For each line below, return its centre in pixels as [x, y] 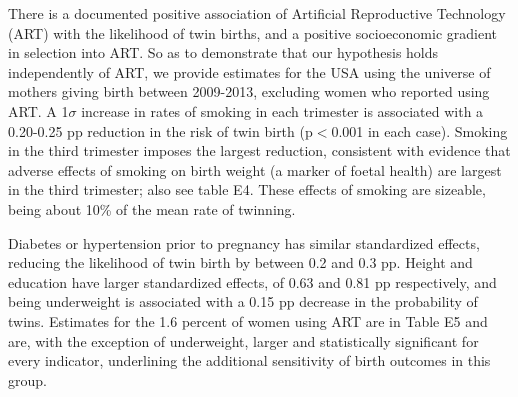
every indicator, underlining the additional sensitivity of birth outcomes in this [249, 360]
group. [27, 379]
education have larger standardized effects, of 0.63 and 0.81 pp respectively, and [252, 281]
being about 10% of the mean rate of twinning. [152, 208]
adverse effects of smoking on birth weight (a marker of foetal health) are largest [255, 169]
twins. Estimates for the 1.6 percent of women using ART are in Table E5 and [248, 320]
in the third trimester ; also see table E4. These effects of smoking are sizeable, [247, 189]
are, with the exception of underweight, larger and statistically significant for [243, 340]
